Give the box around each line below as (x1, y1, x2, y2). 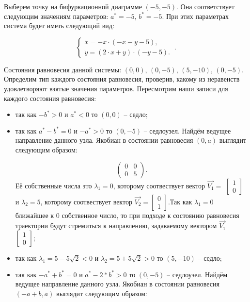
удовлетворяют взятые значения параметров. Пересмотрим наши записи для (4, 83, 228, 93)
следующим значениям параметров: (4, 11, 109, 21)
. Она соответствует (176, 1, 234, 11)
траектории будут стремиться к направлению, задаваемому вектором (15, 220, 217, 231)
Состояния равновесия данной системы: (4, 64, 122, 74)
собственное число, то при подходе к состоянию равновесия (62, 210, 239, 220)
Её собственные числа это (15, 180, 92, 190)
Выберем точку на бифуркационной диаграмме (4, 1, 142, 11)
